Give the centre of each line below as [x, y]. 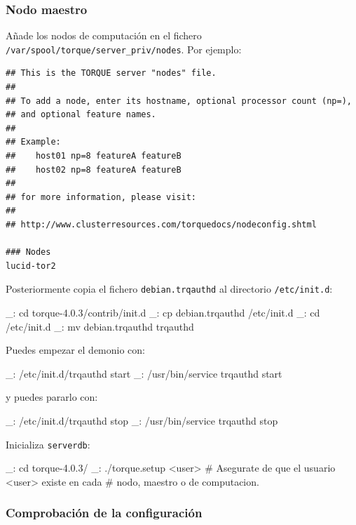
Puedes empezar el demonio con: [76, 350]
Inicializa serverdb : [48, 444]
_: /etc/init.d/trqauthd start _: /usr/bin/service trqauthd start [144, 373]
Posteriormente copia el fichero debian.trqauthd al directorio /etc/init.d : [169, 289]
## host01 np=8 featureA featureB [94, 156]
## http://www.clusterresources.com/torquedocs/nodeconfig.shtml [161, 225]
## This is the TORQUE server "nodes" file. [111, 73]
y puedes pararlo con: [52, 397]
